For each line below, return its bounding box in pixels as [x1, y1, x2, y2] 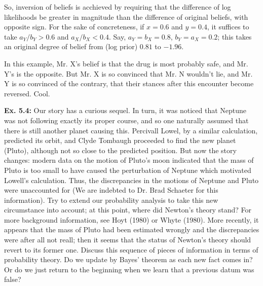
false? [4, 274, 21, 284]
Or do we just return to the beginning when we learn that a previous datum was [4, 264, 254, 274]
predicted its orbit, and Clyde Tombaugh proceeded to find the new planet [4, 135, 236, 146]
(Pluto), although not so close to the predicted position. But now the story [4, 145, 237, 155]
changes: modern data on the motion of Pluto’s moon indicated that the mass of [4, 155, 254, 165]
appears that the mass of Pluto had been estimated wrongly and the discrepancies [4, 224, 259, 235]
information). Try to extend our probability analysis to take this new [4, 194, 218, 205]
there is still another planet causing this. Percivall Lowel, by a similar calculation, [4, 125, 258, 135]
